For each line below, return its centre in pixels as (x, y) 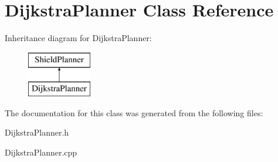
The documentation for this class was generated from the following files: (134, 112)
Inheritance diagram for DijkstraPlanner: (78, 38)
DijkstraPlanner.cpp (41, 152)
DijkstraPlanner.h (37, 132)
